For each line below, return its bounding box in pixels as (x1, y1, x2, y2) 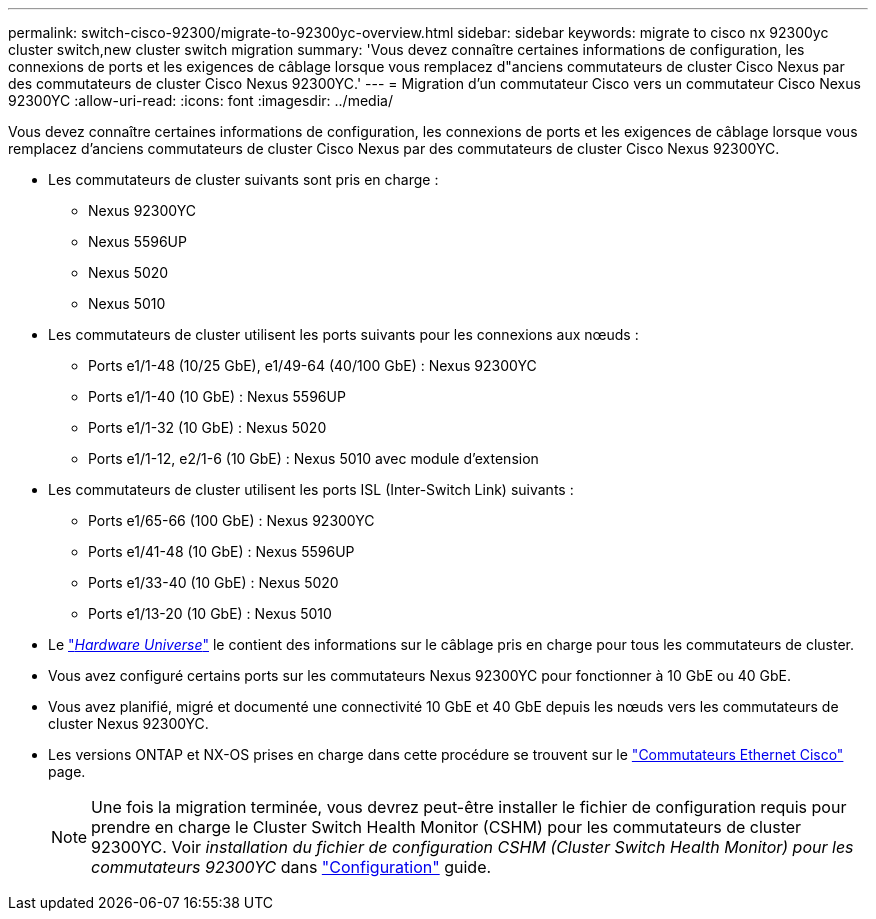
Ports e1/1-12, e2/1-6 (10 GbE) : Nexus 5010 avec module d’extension (88, 450, 539, 467)
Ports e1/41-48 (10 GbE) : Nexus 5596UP (88, 543, 355, 560)
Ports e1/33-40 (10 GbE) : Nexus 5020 (88, 574, 339, 591)
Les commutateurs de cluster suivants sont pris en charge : (48, 171, 439, 188)
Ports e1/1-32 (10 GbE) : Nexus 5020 (88, 419, 327, 436)
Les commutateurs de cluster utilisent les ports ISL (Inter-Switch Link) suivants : (48, 481, 574, 498)
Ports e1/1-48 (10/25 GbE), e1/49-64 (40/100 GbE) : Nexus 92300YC (88, 357, 537, 374)
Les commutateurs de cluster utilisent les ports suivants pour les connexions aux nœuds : (48, 326, 639, 343)
